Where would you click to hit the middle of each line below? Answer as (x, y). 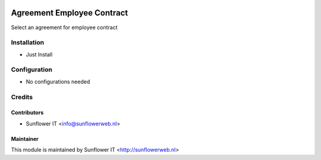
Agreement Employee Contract (70, 13)
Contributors (27, 112)
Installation (28, 43)
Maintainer (25, 139)
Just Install (39, 54)
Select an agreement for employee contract (64, 27)
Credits (22, 97)
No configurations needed (58, 81)
